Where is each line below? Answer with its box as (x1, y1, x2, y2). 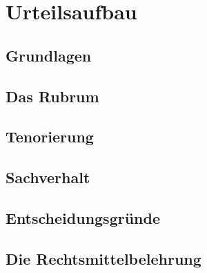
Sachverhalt (6, 167, 90, 188)
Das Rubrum (6, 85, 99, 106)
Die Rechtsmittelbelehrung (6, 247, 201, 269)
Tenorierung (6, 126, 94, 147)
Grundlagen (6, 44, 92, 66)
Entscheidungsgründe (6, 207, 161, 228)
